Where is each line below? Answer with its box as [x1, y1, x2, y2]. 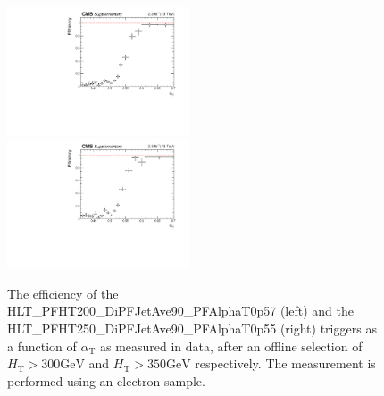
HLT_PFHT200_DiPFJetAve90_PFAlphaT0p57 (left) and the [7, 301, 354, 320]
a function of [7, 336, 77, 355]
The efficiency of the [7, 283, 119, 302]
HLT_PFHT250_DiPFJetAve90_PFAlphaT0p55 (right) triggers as [7, 319, 377, 338]
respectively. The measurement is [195, 354, 376, 373]
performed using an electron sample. [7, 371, 205, 390]
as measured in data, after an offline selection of [99, 336, 363, 355]
